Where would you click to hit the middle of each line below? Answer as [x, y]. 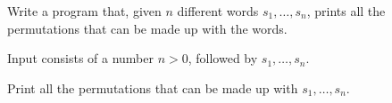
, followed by [223, 58]
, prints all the [346, 11]
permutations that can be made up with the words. [147, 28]
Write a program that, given [84, 11]
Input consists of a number [80, 58]
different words [218, 11]
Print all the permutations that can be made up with [153, 87]
